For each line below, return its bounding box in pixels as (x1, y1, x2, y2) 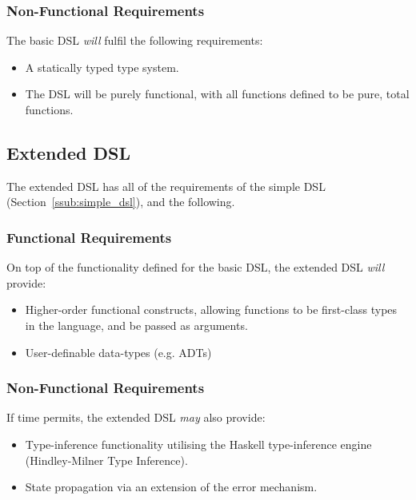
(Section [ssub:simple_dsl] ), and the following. (6, 193, 235, 210)
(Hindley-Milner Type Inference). (25, 451, 188, 468)
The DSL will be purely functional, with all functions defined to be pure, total (25, 85, 410, 102)
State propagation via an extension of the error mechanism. (25, 478, 318, 495)
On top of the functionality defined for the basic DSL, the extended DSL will (6, 259, 385, 276)
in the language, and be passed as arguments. (25, 316, 248, 333)
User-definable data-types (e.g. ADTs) (25, 343, 212, 360)
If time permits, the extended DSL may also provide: (6, 409, 266, 426)
